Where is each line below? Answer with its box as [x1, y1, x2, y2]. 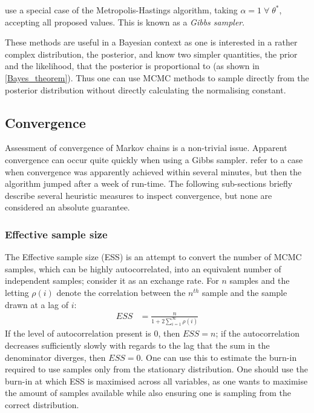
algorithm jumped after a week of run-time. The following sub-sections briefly [5, 177, 293, 190]
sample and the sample [202, 286, 287, 298]
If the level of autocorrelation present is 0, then [5, 327, 180, 340]
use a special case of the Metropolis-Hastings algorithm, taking [5, 4, 238, 16]
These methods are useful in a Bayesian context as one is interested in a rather [5, 36, 298, 49]
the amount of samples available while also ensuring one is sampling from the [5, 386, 292, 399]
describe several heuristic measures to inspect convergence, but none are [5, 189, 272, 201]
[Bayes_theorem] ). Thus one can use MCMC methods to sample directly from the [5, 71, 309, 84]
